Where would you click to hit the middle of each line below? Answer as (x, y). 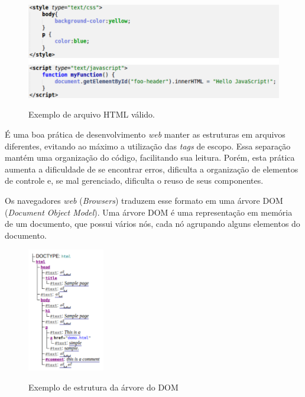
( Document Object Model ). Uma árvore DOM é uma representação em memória (149, 212)
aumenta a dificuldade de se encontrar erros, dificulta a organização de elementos (152, 169)
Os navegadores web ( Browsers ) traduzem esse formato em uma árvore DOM (144, 200)
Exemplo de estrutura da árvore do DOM (103, 387)
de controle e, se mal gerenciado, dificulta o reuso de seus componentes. (134, 180)
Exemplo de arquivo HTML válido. (92, 114)
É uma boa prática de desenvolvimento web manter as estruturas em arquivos (145, 134)
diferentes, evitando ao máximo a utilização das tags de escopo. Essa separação (148, 146)
